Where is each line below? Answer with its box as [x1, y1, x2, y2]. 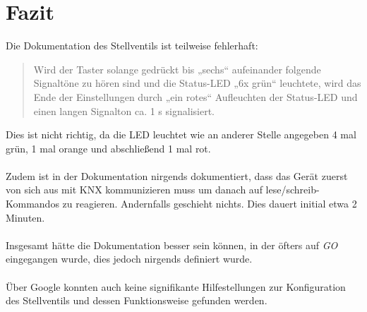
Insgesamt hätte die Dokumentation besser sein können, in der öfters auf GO [6, 237, 338, 252]
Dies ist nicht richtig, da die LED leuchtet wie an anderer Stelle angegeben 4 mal [6, 127, 356, 142]
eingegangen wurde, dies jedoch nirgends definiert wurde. [6, 251, 253, 266]
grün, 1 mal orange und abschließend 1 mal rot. [6, 140, 211, 155]
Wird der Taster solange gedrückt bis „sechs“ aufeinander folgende [33, 61, 321, 76]
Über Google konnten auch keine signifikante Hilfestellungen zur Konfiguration [6, 279, 346, 294]
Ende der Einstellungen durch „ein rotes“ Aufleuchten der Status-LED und [33, 89, 358, 104]
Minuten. [6, 210, 45, 224]
